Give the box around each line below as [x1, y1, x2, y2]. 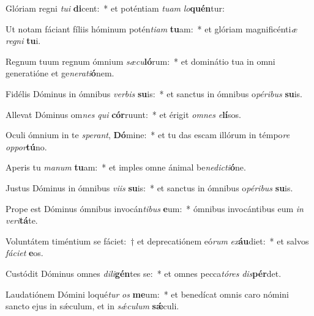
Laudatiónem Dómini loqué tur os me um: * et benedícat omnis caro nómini [6, 287, 289, 300]
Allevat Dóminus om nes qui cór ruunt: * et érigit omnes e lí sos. [6, 108, 241, 120]
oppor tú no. [6, 140, 47, 153]
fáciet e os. [6, 246, 43, 259]
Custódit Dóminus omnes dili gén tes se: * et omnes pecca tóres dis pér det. [6, 266, 282, 279]
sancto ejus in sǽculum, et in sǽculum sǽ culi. [6, 299, 179, 312]
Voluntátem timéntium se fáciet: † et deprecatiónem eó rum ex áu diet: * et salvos [6, 234, 309, 247]
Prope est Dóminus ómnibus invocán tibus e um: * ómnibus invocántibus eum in [6, 202, 304, 215]
